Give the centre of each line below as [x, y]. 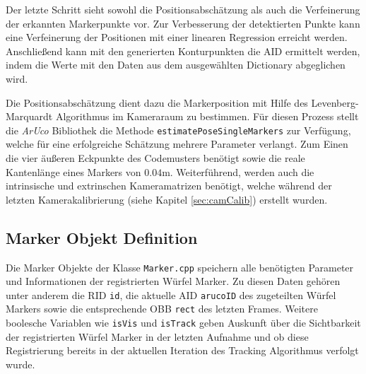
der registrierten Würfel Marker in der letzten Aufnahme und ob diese [157, 336]
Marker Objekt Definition [102, 237]
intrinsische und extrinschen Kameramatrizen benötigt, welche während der [169, 186]
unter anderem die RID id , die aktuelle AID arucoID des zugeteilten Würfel [171, 294]
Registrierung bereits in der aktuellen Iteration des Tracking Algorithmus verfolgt [182, 350]
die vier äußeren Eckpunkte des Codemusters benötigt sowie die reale [155, 158]
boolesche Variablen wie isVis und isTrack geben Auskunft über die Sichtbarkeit [183, 323]
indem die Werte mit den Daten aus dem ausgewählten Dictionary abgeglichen [176, 65]
